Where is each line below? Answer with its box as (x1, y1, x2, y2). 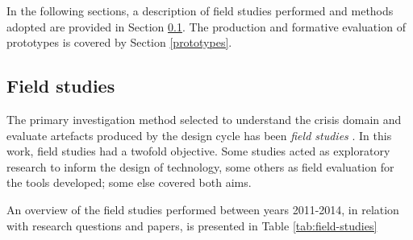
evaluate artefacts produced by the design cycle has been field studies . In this (6, 126, 392, 143)
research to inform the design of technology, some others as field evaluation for (6, 158, 394, 175)
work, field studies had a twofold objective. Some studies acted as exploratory (6, 143, 390, 159)
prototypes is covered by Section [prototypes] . (6, 34, 232, 51)
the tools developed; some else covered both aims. (6, 174, 252, 191)
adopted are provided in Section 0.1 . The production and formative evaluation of (6, 18, 406, 35)
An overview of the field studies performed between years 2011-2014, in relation (6, 201, 399, 217)
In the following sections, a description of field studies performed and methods (6, 2, 394, 19)
